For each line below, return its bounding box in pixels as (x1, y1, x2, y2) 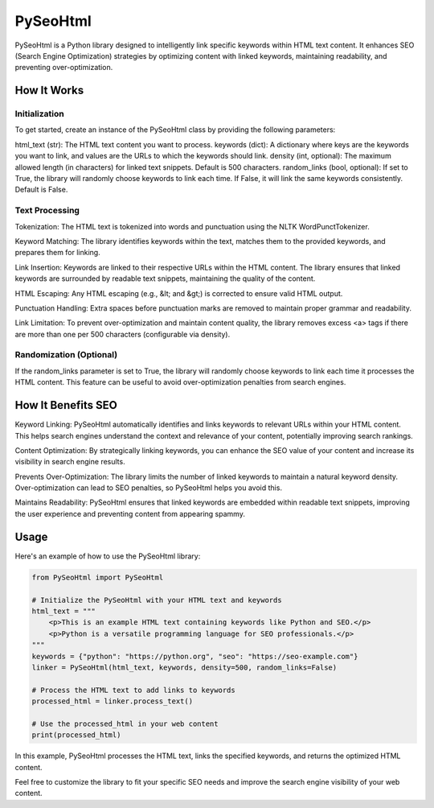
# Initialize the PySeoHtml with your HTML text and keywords (31, 596, 282, 604)
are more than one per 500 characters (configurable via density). (14, 329, 231, 339)
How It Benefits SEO (14, 398, 118, 412)
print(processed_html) (31, 731, 121, 740)
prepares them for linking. (14, 248, 100, 258)
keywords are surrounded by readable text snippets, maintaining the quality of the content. (14, 274, 316, 283)
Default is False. (14, 185, 68, 195)
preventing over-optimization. (14, 63, 113, 72)
